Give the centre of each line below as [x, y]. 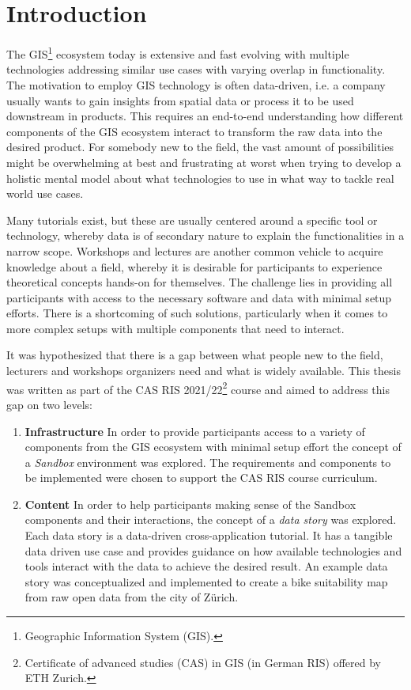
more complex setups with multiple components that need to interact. [175, 328]
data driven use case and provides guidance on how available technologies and [213, 550]
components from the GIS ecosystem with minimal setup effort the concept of [213, 447]
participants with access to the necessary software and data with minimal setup [199, 297]
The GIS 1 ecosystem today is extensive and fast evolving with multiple [178, 53]
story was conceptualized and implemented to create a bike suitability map [206, 581]
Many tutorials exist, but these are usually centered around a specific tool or [192, 220]
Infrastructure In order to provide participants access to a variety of [195, 431]
